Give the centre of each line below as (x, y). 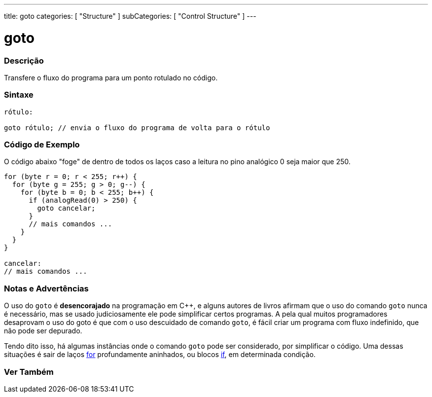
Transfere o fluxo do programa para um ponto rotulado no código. (111, 77)
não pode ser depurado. (43, 331)
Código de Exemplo (42, 144)
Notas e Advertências (46, 288)
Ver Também (29, 372)
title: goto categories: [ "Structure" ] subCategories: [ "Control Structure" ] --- (130, 16)
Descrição (24, 60)
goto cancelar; (66, 208)
